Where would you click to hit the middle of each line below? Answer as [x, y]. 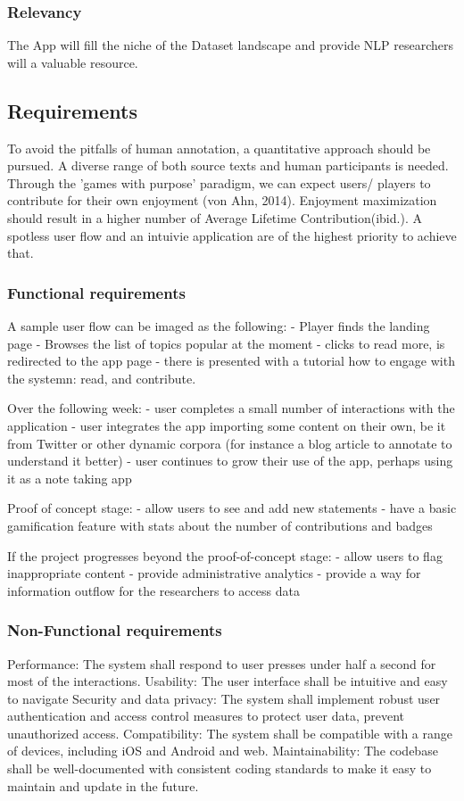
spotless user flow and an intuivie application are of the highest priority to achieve [232, 235]
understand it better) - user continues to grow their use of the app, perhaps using [230, 461]
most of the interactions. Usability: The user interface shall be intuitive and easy [228, 681]
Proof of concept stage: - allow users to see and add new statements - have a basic [232, 508]
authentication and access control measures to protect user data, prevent [206, 716]
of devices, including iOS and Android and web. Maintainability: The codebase [223, 751]
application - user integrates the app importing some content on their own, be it [227, 425]
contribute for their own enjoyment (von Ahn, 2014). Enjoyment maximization [222, 200]
